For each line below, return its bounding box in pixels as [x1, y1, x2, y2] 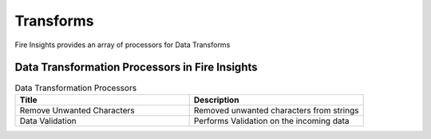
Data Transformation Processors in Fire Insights [14, 61, 259, 74]
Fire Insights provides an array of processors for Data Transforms [14, 40, 231, 50]
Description [193, 94, 239, 105]
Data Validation [19, 115, 77, 126]
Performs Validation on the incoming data [193, 115, 350, 126]
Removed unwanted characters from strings [193, 105, 359, 116]
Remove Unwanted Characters [19, 105, 135, 116]
